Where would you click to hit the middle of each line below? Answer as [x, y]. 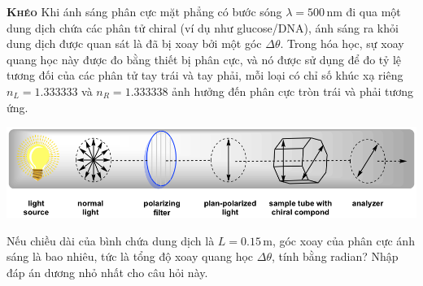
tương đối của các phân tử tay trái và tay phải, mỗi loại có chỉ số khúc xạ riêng [205, 75]
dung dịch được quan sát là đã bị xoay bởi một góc [134, 43]
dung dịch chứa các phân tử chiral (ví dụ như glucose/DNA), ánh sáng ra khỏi [203, 27]
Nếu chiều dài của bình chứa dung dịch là [111, 240]
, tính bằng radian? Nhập [335, 256]
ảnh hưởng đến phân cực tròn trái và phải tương [293, 91]
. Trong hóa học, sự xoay [342, 43]
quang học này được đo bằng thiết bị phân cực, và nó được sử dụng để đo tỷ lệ [204, 59]
